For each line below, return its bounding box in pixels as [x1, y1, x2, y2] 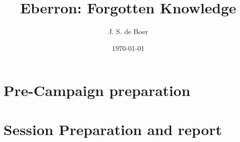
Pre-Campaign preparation [3, 80, 191, 100]
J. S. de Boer [108, 26, 148, 37]
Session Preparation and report [3, 119, 222, 139]
